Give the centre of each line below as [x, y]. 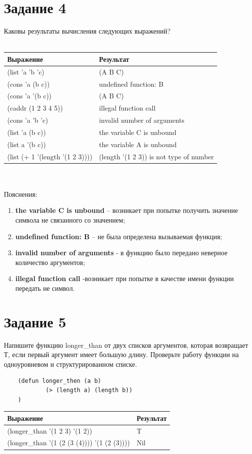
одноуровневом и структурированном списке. [71, 364]
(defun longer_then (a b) [59, 381]
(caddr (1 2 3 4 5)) [35, 108]
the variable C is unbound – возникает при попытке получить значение [126, 210]
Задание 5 [35, 321]
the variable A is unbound [138, 144]
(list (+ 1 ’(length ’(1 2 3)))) [50, 156]
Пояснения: [21, 194]
